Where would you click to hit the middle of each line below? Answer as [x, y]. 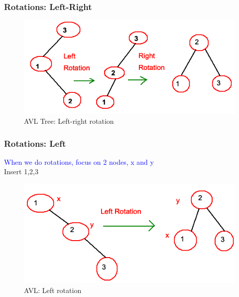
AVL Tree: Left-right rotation [69, 121]
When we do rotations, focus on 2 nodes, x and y [79, 161]
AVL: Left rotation [53, 290]
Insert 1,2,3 [21, 171]
